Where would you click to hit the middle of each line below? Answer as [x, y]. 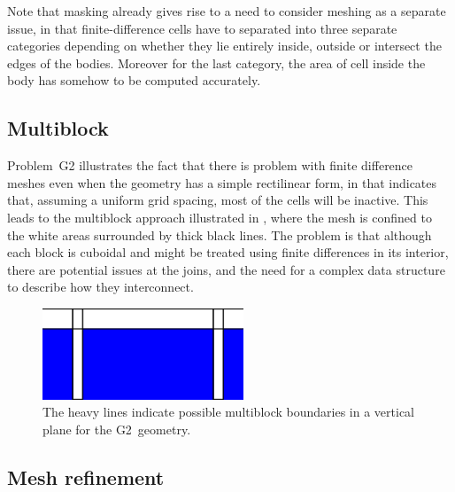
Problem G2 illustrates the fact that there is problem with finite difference [210, 165]
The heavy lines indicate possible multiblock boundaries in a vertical [229, 412]
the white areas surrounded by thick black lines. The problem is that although [220, 234]
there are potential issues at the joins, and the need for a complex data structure [226, 269]
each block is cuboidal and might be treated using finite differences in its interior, [228, 252]
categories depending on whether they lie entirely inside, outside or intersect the [224, 46]
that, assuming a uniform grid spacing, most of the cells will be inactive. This [218, 200]
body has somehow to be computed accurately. [134, 80]
